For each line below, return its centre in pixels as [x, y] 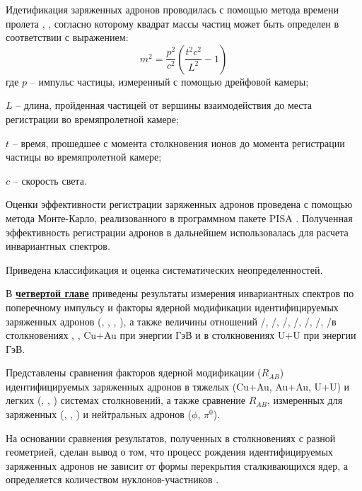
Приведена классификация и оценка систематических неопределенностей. [164, 269]
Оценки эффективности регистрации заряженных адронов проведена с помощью [179, 204]
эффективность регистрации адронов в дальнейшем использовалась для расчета [177, 232]
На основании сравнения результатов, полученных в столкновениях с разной [171, 438]
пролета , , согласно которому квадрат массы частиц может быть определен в [173, 23]
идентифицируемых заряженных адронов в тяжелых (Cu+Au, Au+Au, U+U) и [178, 386]
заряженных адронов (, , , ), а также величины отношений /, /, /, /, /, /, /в [171, 321]
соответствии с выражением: [67, 37]
